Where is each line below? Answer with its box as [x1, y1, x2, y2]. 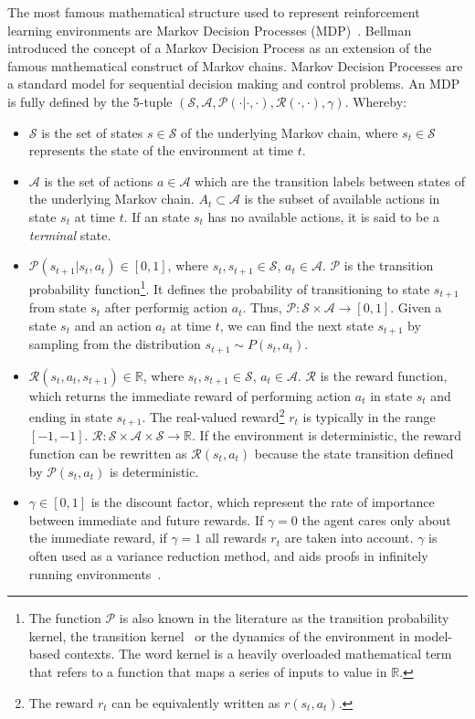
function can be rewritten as [28, 444, 187, 463]
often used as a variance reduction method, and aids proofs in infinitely [28, 546, 428, 565]
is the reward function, [320, 365, 448, 385]
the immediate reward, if [28, 528, 167, 547]
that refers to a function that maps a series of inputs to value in [28, 661, 387, 681]
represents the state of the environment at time [28, 141, 294, 160]
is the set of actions [44, 171, 153, 190]
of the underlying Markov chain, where [181, 122, 398, 142]
